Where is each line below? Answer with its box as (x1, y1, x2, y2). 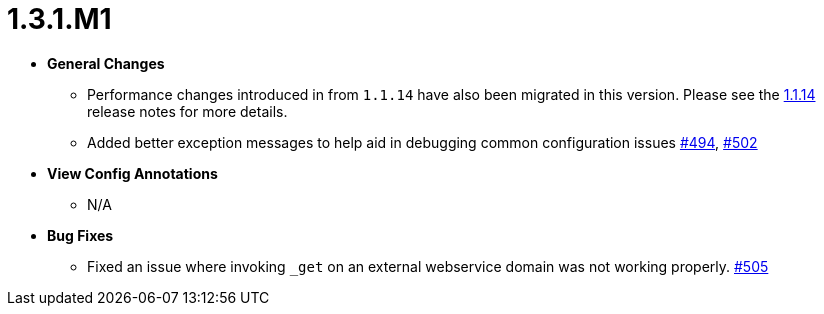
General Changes (47, 54, 165, 72)
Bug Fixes (47, 226, 114, 244)
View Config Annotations (47, 164, 218, 182)
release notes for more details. (87, 102, 288, 120)
